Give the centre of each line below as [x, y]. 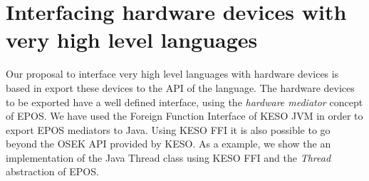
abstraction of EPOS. [52, 171]
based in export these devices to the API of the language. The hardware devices [180, 87]
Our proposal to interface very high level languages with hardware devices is [172, 74]
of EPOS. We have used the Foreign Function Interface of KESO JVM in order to [184, 116]
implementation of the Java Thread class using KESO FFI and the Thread [168, 157]
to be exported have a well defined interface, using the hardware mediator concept [184, 102]
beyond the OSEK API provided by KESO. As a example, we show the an [168, 144]
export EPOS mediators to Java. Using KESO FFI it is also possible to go [168, 129]
